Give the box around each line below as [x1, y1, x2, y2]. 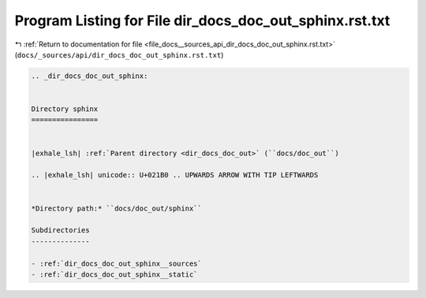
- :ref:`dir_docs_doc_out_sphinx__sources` [31, 259, 203, 268]
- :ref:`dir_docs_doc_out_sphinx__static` [31, 270, 198, 279]
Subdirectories [31, 225, 90, 235]
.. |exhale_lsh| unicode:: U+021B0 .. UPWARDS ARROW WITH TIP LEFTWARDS [31, 170, 319, 180]
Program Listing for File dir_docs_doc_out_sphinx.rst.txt [14, 12, 390, 29]
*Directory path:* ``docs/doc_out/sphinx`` [31, 203, 203, 213]
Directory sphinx [31, 105, 99, 114]
